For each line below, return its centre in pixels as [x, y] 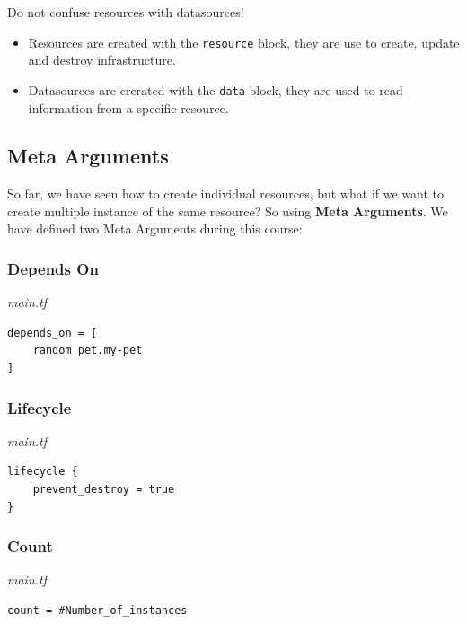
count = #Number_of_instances [97, 611]
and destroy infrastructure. [102, 60]
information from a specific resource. [128, 107]
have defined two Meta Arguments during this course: [155, 229]
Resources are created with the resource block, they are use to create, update [244, 42]
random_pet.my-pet [88, 351]
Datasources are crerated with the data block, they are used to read [216, 89]
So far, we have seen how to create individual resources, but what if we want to [226, 193]
